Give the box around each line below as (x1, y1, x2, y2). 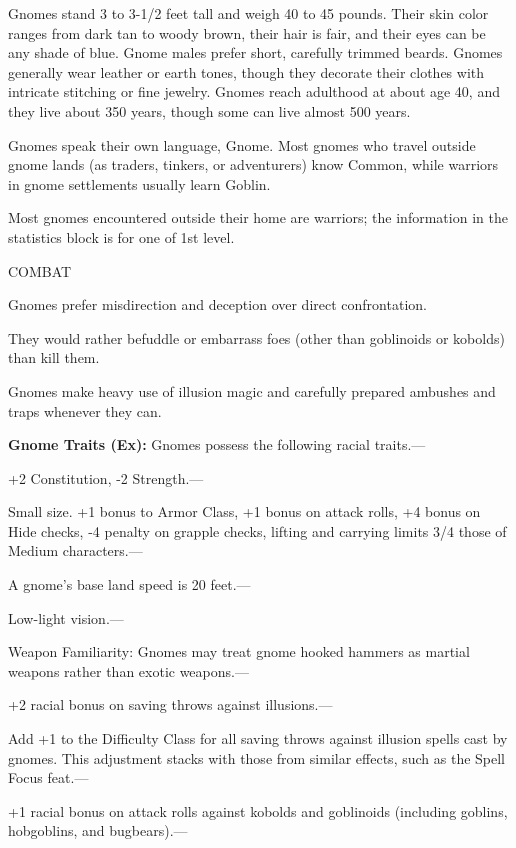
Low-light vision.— (8, 607, 124, 628)
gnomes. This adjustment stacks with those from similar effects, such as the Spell (8, 747, 505, 768)
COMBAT (8, 260, 72, 281)
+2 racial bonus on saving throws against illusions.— (8, 694, 333, 715)
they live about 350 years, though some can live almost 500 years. (8, 100, 411, 121)
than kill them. (8, 347, 100, 368)
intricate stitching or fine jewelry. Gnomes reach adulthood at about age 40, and (8, 81, 500, 102)
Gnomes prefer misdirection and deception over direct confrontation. (8, 294, 427, 315)
